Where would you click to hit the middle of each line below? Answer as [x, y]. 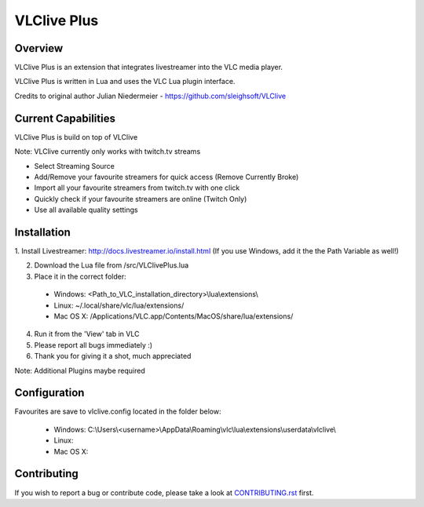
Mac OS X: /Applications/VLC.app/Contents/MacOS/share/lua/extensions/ [174, 316]
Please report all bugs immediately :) [93, 345]
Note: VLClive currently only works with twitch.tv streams [108, 151]
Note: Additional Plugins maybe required [80, 370]
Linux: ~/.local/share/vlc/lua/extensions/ [119, 305]
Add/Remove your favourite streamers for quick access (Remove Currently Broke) [166, 177]
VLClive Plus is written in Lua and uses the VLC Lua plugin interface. [125, 82]
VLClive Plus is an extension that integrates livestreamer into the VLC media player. [148, 67]
